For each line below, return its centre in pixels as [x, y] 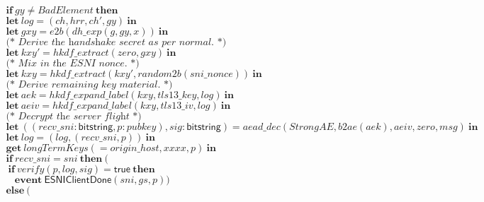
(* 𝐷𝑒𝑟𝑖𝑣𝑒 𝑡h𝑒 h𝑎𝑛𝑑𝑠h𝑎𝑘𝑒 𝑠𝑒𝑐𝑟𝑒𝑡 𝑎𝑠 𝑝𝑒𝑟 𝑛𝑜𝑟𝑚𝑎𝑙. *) [116, 42]
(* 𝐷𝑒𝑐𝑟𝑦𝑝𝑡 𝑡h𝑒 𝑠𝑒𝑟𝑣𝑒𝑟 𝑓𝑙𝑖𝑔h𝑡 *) [74, 117]
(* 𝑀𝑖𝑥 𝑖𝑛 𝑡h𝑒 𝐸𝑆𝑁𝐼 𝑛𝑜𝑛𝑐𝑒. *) [73, 64]
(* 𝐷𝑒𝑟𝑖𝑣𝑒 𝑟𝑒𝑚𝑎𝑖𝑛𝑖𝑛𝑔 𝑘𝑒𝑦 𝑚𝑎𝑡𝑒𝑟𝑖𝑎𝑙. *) [89, 85]
